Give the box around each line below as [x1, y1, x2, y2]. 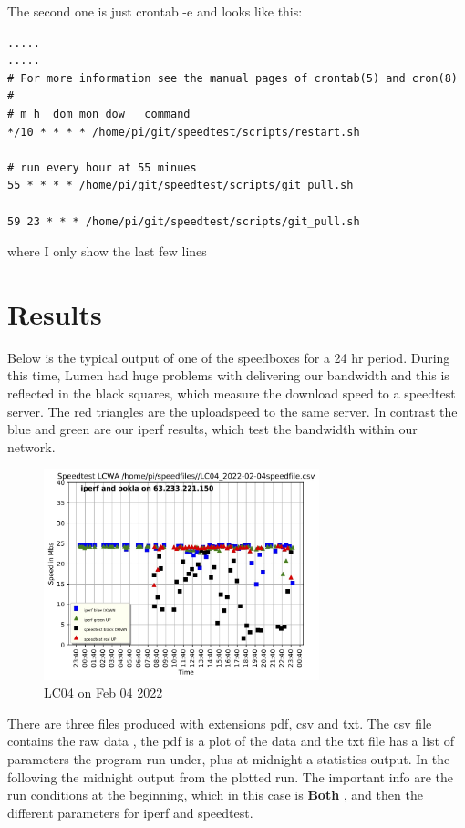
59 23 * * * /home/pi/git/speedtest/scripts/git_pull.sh [7, 214, 360, 228]
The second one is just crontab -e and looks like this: [7, 2, 303, 20]
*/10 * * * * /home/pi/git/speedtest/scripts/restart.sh [7, 125, 360, 139]
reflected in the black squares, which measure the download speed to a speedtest [7, 384, 456, 403]
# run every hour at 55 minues [7, 160, 197, 174]
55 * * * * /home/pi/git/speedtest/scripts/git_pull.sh [7, 179, 354, 192]
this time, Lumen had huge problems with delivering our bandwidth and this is [7, 366, 449, 385]
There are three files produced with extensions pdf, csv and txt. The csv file [7, 713, 432, 732]
